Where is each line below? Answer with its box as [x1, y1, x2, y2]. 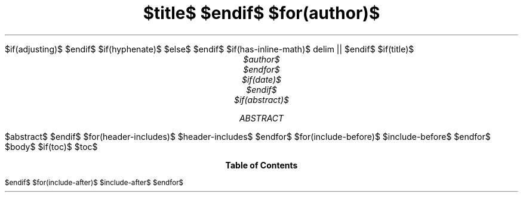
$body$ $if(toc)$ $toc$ [5, 141, 98, 152]
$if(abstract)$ [234, 94, 289, 105]
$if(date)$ [241, 74, 282, 85]
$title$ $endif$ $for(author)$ [143, 3, 380, 23]
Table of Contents [225, 160, 298, 170]
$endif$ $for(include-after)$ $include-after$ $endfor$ [5, 178, 184, 187]
